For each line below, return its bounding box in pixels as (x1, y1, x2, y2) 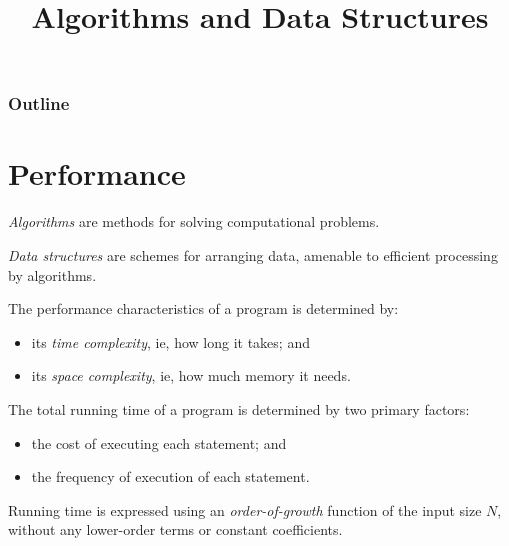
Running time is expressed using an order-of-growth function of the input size (8, 499, 482, 520)
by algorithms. (8, 264, 97, 285)
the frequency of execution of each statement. (31, 466, 310, 487)
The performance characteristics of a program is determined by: (8, 298, 399, 319)
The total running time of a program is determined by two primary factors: (8, 398, 470, 419)
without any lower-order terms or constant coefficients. (8, 519, 343, 540)
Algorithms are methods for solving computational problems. (8, 211, 380, 232)
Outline (8, 91, 70, 116)
